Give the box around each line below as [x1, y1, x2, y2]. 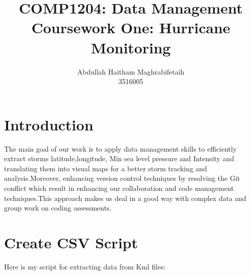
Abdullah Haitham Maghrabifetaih [77, 66, 185, 77]
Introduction [4, 114, 94, 134]
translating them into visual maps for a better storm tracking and [4, 163, 207, 173]
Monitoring [91, 37, 171, 57]
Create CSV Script [4, 232, 138, 252]
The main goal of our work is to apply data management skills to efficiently [4, 143, 237, 154]
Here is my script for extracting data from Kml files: [4, 261, 165, 271]
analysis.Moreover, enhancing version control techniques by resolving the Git [4, 173, 240, 183]
